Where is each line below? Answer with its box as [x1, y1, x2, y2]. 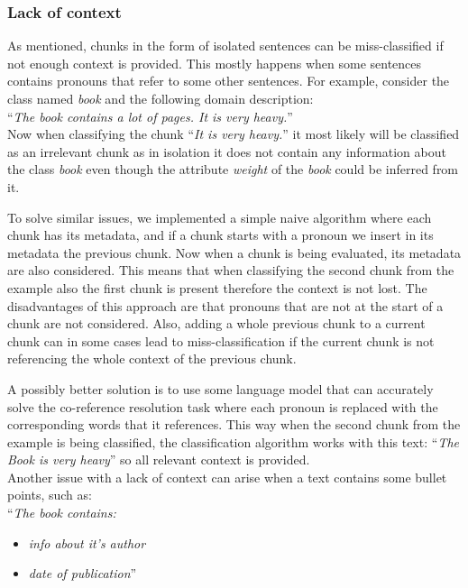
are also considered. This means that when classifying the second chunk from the [7, 261, 454, 280]
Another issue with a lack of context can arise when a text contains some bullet [7, 467, 447, 486]
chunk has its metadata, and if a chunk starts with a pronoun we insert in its [7, 225, 434, 244]
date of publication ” [28, 564, 137, 583]
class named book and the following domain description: [7, 89, 314, 107]
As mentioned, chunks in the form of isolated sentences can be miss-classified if [7, 36, 444, 55]
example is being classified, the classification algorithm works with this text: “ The [7, 432, 459, 451]
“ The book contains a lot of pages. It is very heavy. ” [7, 106, 293, 125]
